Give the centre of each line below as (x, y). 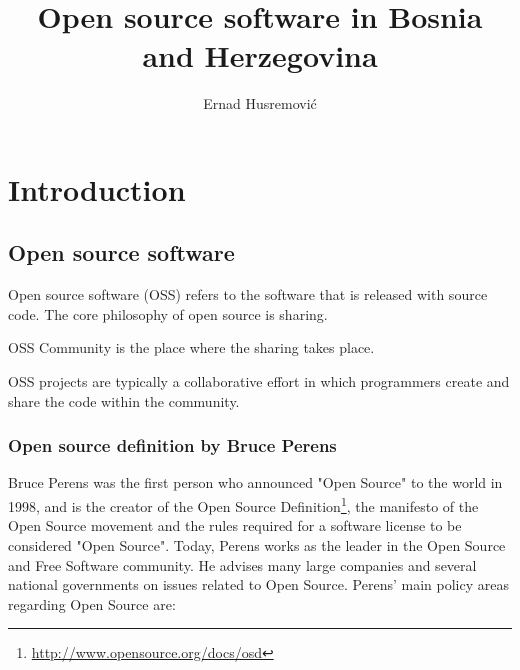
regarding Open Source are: (92, 603)
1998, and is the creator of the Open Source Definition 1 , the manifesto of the (243, 504)
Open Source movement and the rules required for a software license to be (235, 525)
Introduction (97, 188)
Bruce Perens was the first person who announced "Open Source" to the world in (255, 482)
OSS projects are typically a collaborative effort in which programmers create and (259, 381)
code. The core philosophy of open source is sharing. (168, 313)
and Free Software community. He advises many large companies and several (242, 564)
